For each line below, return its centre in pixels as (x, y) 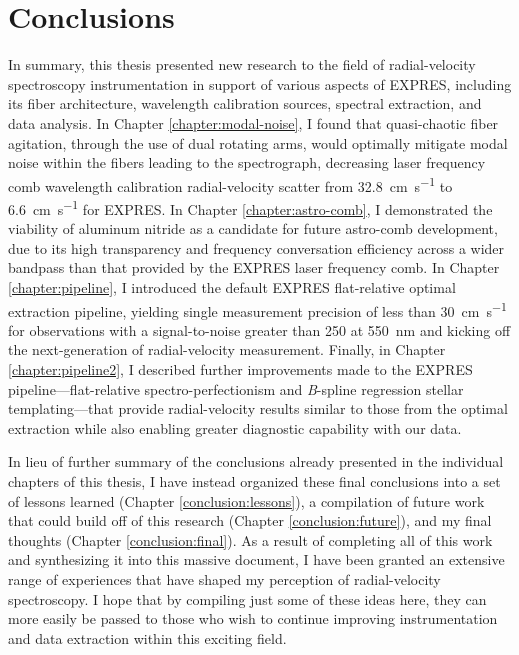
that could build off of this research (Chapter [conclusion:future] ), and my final (250, 520)
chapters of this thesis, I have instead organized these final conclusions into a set (254, 480)
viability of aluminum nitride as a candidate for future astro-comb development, (253, 228)
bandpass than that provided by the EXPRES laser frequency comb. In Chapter (254, 267)
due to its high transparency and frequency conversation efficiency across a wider (256, 247)
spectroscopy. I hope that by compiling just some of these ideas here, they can (247, 598)
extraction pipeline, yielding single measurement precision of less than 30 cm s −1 (257, 309)
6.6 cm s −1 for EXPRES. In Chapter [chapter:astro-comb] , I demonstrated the (250, 207)
